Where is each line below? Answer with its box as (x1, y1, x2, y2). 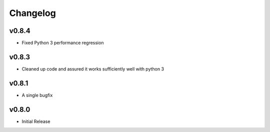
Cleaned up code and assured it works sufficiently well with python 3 (21, 65, 164, 72)
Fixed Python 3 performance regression (21, 40, 104, 46)
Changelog (9, 7, 56, 18)
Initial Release (21, 118, 50, 124)
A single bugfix (21, 92, 53, 98)
